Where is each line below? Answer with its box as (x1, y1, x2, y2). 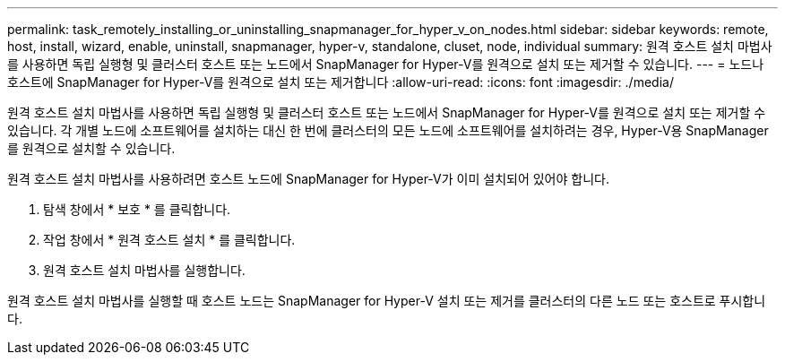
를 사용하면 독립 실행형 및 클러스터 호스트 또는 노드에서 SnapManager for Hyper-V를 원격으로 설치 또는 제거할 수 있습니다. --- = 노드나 (7, 56, 764, 72)
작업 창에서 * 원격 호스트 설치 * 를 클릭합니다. (43, 232, 296, 247)
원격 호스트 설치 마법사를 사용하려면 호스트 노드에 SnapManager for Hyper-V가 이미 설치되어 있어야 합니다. (7, 171, 609, 186)
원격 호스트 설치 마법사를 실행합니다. (43, 263, 246, 278)
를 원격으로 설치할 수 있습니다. (7, 141, 176, 156)
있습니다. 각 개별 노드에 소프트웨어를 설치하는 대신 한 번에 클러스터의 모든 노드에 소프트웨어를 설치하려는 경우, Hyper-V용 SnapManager (7, 123, 769, 138)
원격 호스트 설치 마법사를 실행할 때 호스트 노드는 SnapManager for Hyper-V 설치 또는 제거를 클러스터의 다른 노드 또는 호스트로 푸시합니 (7, 293, 766, 308)
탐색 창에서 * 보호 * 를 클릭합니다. (43, 202, 231, 217)
